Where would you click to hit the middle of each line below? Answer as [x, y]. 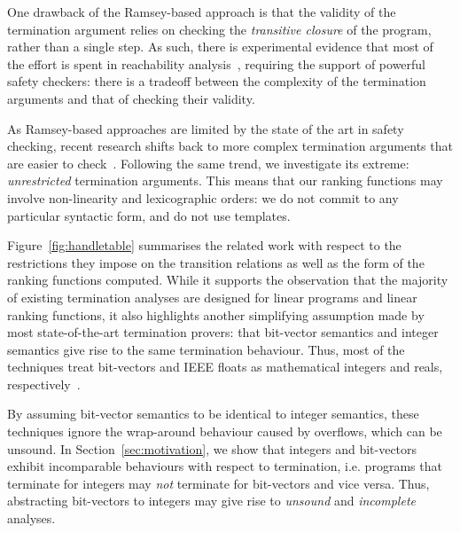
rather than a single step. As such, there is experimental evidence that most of [220, 47]
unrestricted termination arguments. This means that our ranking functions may [225, 180]
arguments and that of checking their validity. [131, 98]
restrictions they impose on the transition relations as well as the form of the [216, 262]
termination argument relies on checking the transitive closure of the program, [219, 29]
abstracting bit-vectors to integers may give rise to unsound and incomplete [211, 501]
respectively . [44, 384]
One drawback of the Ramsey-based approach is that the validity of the [202, 12]
